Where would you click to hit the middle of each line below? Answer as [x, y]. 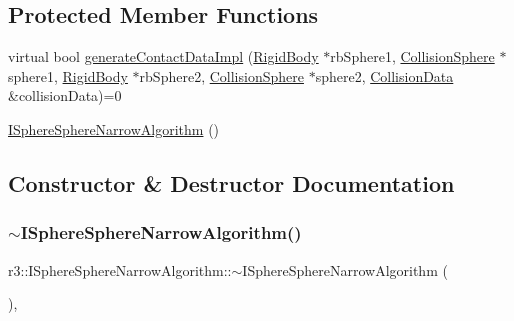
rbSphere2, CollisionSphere [221, 75]
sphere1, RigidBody [68, 75]
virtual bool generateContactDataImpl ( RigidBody [163, 56]
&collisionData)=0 [65, 95]
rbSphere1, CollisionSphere [412, 56]
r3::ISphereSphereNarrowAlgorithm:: [120, 269]
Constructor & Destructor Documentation [231, 182]
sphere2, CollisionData [384, 75]
